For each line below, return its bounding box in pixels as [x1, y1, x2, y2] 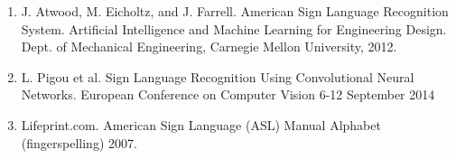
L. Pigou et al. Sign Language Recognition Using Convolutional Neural [21, 67, 414, 86]
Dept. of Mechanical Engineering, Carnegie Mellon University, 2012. [21, 37, 397, 56]
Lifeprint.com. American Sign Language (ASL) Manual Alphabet [21, 115, 381, 134]
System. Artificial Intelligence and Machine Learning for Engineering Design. [21, 19, 447, 38]
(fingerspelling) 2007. [21, 133, 137, 152]
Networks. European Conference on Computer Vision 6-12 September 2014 [21, 85, 435, 104]
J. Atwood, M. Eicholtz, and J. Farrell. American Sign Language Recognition [21, 2, 449, 20]
